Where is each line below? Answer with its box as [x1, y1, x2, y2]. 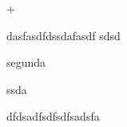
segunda [6, 54, 46, 71]
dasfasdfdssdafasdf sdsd [6, 27, 121, 43]
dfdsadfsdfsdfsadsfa [6, 108, 100, 125]
